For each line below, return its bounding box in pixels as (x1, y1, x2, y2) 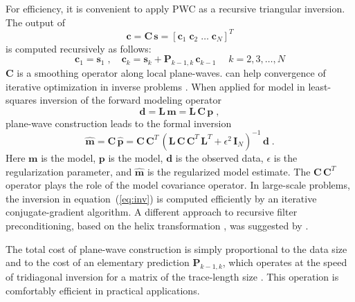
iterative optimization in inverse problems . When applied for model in (6, 79, 305, 93)
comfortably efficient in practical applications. (6, 283, 200, 297)
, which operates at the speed (222, 255, 347, 270)
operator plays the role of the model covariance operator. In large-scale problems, (6, 178, 350, 192)
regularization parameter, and (6, 164, 132, 178)
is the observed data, (175, 150, 264, 164)
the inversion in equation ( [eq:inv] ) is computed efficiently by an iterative (6, 191, 317, 205)
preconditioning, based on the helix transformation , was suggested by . (6, 218, 309, 232)
